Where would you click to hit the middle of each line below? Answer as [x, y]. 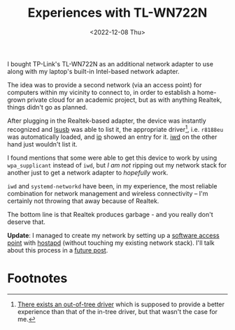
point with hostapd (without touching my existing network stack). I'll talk [111, 243]
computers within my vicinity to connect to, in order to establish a [101, 92]
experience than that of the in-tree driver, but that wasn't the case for [117, 311]
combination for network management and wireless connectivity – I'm [108, 193]
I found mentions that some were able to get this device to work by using [112, 158]
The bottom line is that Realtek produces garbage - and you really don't [110, 214]
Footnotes [37, 278]
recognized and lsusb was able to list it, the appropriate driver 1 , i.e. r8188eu [115, 128]
